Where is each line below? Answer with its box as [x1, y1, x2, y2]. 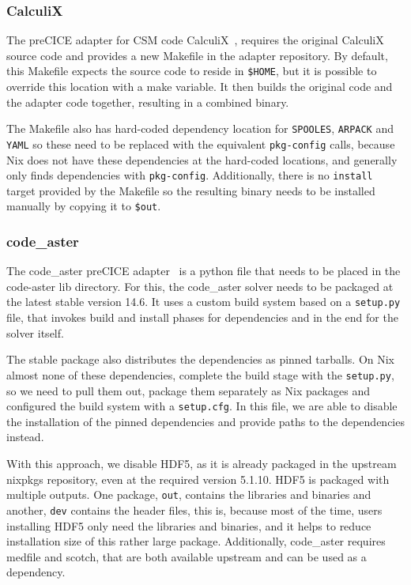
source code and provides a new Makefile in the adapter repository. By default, [6, 47, 388, 63]
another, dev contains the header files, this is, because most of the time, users [6, 501, 383, 518]
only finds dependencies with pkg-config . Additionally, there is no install [6, 167, 373, 183]
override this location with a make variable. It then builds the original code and [6, 78, 393, 95]
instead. [6, 428, 44, 445]
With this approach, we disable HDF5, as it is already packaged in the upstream [6, 455, 397, 471]
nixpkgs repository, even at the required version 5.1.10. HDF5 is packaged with [6, 470, 390, 487]
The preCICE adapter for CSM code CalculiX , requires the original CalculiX [6, 32, 384, 48]
